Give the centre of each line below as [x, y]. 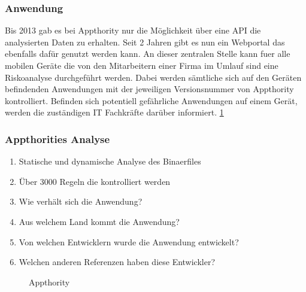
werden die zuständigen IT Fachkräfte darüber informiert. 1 [114, 112]
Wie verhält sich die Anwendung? [81, 201]
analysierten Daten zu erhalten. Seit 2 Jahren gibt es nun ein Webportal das [145, 42]
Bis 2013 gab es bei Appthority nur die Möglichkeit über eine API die [133, 30]
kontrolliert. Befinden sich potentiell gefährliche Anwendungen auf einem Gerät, [151, 100]
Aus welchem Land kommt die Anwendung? [99, 221]
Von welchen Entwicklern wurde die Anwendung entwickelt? [129, 241]
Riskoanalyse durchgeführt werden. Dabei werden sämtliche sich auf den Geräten [153, 77]
